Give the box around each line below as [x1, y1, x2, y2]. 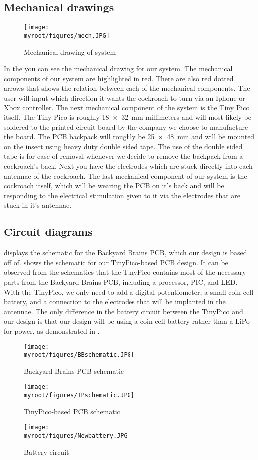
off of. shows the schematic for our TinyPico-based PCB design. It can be [4, 257, 228, 267]
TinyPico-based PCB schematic [24, 406, 120, 416]
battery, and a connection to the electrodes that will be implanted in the [4, 296, 226, 307]
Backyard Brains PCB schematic [24, 365, 124, 376]
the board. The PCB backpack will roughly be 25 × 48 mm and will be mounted [4, 131, 255, 142]
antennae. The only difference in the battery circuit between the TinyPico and [4, 306, 243, 316]
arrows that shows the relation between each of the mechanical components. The [4, 83, 250, 93]
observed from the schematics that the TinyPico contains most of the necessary [4, 267, 246, 277]
